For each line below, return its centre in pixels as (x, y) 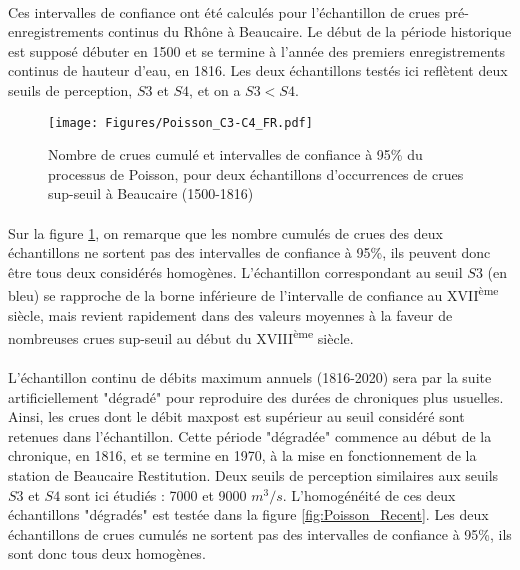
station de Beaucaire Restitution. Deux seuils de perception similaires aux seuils (253, 475)
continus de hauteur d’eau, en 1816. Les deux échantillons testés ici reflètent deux (258, 70)
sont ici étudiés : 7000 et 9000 (155, 494)
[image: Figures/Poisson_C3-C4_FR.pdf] (180, 122)
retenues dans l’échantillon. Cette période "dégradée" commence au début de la (250, 435)
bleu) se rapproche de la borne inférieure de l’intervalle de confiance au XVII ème (253, 294)
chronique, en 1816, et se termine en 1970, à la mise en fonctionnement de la (242, 455)
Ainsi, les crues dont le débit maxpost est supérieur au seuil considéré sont (236, 416)
